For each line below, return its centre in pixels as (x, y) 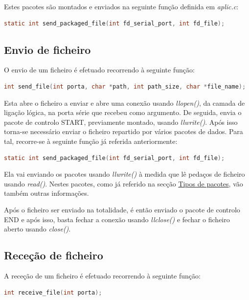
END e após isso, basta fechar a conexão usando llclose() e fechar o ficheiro (117, 219)
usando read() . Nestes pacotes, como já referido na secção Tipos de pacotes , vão (124, 183)
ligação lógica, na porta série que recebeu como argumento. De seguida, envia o (123, 112)
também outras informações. (46, 193)
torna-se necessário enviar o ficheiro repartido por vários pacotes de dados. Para (124, 131)
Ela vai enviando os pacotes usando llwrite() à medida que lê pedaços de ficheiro (124, 174)
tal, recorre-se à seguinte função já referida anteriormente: (91, 141)
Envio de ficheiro (47, 49)
